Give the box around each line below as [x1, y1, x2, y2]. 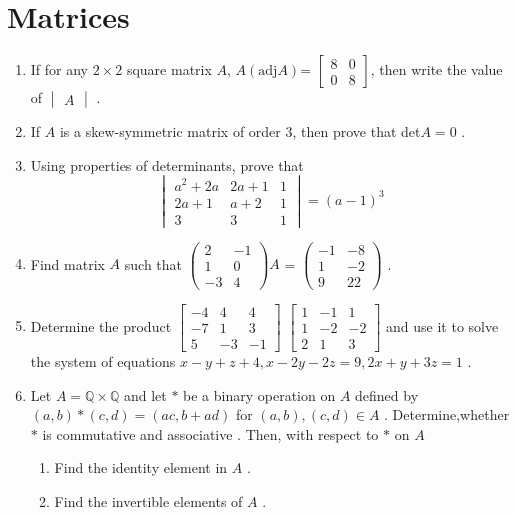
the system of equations [30, 350, 176, 371]
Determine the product [30, 315, 172, 336]
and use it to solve [386, 315, 499, 336]
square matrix [126, 59, 212, 80]
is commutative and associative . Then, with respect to [42, 423, 379, 444]
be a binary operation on [183, 384, 336, 405]
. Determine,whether [384, 404, 510, 425]
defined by [355, 384, 419, 405]
